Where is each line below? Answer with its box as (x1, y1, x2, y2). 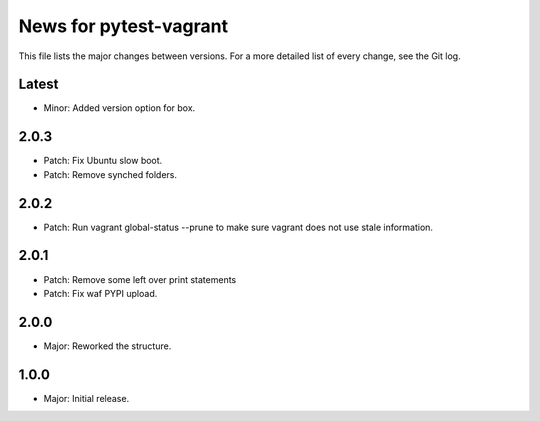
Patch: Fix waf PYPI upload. (43, 287, 158, 299)
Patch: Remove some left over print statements (43, 273, 237, 285)
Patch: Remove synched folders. (43, 168, 178, 180)
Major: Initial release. (43, 392, 130, 404)
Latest (18, 76, 59, 93)
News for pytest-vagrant (18, 15, 229, 37)
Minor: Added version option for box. (43, 102, 196, 114)
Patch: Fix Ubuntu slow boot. (43, 155, 163, 167)
